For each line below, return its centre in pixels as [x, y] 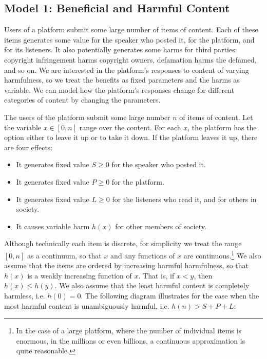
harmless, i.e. [25, 295]
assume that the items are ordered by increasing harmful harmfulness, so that [126, 265]
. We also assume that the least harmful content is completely [152, 285]
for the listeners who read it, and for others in [184, 199]
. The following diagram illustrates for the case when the [170, 295]
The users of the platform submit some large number [87, 117]
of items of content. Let [216, 117]
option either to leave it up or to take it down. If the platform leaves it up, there [131, 137]
